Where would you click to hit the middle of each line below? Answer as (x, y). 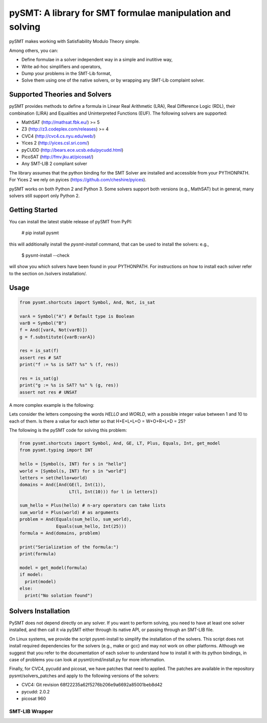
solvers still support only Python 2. (44, 196)
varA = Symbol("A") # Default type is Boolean (77, 316)
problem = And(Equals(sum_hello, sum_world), (76, 519)
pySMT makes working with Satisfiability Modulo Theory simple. (75, 42)
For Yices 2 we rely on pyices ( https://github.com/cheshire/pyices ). (78, 180)
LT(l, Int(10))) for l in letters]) (113, 491)
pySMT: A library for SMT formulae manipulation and (120, 13)
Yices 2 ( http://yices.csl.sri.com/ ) (55, 143)
